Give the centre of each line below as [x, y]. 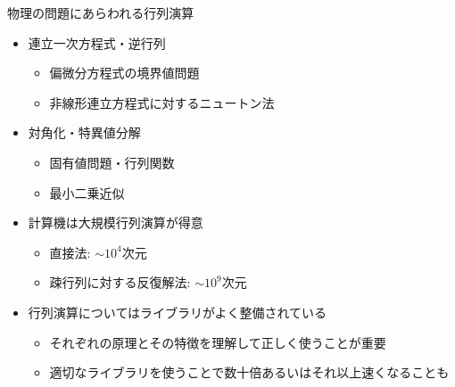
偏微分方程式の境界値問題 [124, 73]
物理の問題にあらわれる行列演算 [101, 12]
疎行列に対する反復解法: [120, 282]
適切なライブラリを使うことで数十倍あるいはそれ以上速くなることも [249, 372]
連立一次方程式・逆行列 [97, 42]
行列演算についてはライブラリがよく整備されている [177, 312]
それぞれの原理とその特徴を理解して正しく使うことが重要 [218, 342]
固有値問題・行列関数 [112, 162]
